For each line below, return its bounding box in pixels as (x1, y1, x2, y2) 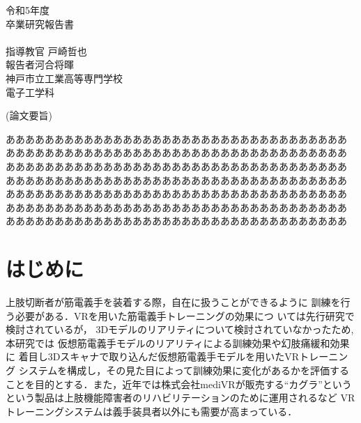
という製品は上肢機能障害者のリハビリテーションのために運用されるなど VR (6, 390, 355, 405)
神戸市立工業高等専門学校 (6, 70, 123, 85)
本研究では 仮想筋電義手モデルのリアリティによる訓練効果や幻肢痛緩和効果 (6, 335, 350, 350)
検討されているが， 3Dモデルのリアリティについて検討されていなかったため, (6, 322, 354, 337)
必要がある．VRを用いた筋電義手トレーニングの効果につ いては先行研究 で (15, 308, 355, 323)
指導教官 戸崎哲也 (6, 43, 87, 58)
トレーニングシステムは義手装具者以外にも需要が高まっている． (6, 403, 298, 418)
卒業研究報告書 (6, 16, 74, 31)
